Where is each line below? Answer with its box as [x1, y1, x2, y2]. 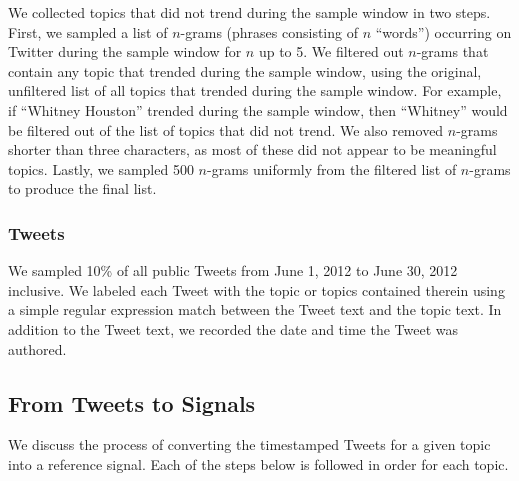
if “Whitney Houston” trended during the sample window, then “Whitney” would [8, 99, 508, 120]
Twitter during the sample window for [8, 41, 242, 62]
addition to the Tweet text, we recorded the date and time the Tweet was [8, 318, 459, 339]
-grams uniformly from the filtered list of [206, 158, 457, 179]
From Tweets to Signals [8, 387, 256, 418]
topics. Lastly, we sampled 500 [8, 158, 194, 179]
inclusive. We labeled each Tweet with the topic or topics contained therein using [8, 279, 505, 300]
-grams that [416, 41, 489, 62]
